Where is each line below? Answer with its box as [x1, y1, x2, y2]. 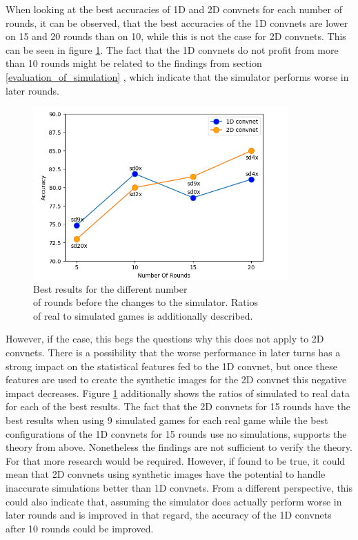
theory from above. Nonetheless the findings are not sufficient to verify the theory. [6, 440, 352, 454]
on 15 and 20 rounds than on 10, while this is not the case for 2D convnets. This [6, 29, 346, 44]
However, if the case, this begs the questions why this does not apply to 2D [6, 331, 324, 346]
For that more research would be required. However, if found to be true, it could [6, 453, 346, 467]
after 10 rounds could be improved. [6, 521, 154, 535]
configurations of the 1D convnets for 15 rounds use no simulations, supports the [6, 426, 347, 441]
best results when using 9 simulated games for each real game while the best [6, 412, 328, 427]
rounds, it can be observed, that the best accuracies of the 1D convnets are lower [6, 15, 348, 30]
